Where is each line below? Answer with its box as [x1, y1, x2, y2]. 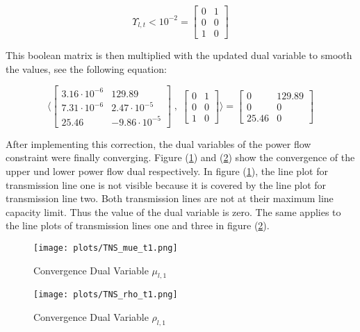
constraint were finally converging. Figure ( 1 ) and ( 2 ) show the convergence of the [6, 150, 355, 165]
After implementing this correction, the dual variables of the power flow [6, 136, 311, 151]
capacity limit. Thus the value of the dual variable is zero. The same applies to [6, 204, 341, 219]
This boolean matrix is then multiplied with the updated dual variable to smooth [6, 48, 352, 63]
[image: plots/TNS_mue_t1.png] [33, 243, 178, 254]
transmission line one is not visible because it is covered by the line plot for [6, 177, 327, 192]
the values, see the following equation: [6, 61, 167, 76]
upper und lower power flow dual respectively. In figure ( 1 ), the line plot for [6, 164, 328, 179]
